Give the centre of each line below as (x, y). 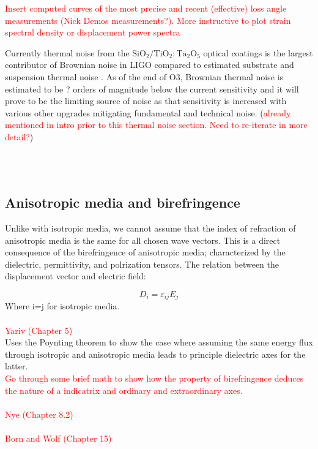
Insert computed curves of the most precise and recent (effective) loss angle (146, 8)
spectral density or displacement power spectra (93, 32)
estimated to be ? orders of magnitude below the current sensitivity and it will (152, 89)
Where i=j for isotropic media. (62, 306)
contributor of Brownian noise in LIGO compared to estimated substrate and (150, 65)
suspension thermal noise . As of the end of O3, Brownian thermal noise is (144, 76)
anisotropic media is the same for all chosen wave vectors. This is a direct (143, 240)
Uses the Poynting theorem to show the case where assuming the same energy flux (159, 342)
